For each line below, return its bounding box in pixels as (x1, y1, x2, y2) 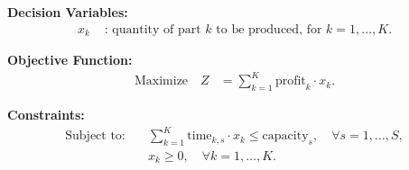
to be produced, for (216, 22, 322, 36)
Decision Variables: (7, 3, 128, 21)
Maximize (134, 75, 189, 88)
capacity (262, 130, 309, 143)
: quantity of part (104, 22, 201, 36)
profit (274, 75, 306, 88)
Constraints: (7, 105, 85, 123)
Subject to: (65, 130, 125, 143)
